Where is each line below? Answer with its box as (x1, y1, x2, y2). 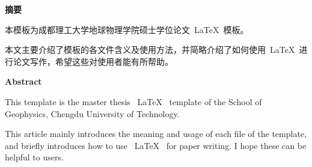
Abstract (5, 75, 42, 88)
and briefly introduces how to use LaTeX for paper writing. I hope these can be (5, 139, 307, 151)
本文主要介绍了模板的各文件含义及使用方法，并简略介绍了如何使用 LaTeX (5, 43, 295, 56)
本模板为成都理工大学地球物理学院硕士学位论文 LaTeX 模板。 (5, 23, 249, 35)
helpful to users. (5, 151, 64, 163)
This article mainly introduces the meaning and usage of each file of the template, (5, 127, 307, 140)
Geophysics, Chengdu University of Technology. (5, 107, 180, 120)
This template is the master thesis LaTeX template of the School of (5, 95, 262, 108)
